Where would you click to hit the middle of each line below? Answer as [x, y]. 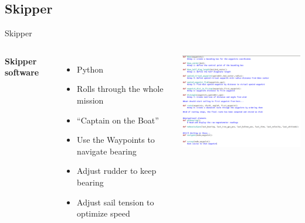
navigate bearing [107, 151]
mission [90, 100]
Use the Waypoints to [116, 140]
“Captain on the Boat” [118, 120]
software [22, 72]
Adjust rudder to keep [117, 171]
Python [90, 69]
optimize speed [104, 213]
